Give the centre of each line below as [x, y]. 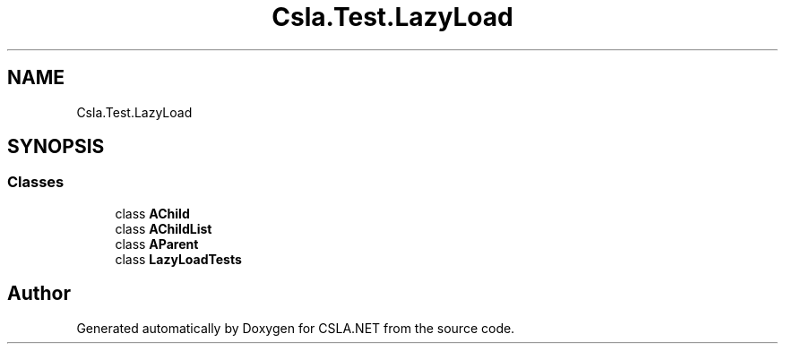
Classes [36, 182]
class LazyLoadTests [178, 259]
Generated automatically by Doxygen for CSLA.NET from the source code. [296, 328]
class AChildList [164, 228]
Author [39, 294]
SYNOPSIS [56, 147]
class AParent [157, 244]
